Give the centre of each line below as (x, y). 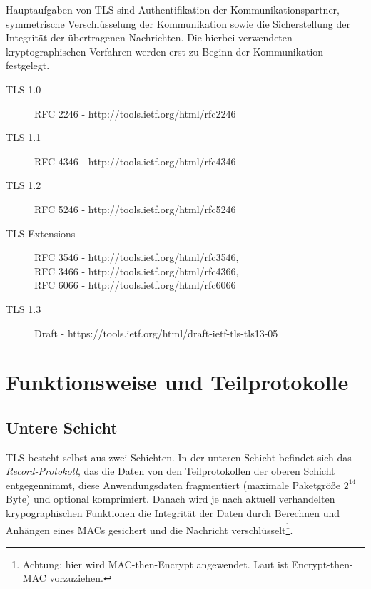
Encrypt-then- (322, 564)
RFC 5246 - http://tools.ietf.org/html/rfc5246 (135, 209)
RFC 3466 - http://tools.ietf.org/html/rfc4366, (137, 271)
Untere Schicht (62, 427)
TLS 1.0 (24, 89)
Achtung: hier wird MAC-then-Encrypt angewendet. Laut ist (155, 564)
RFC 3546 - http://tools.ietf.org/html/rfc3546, (137, 257)
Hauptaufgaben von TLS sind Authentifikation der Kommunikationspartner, (173, 9)
